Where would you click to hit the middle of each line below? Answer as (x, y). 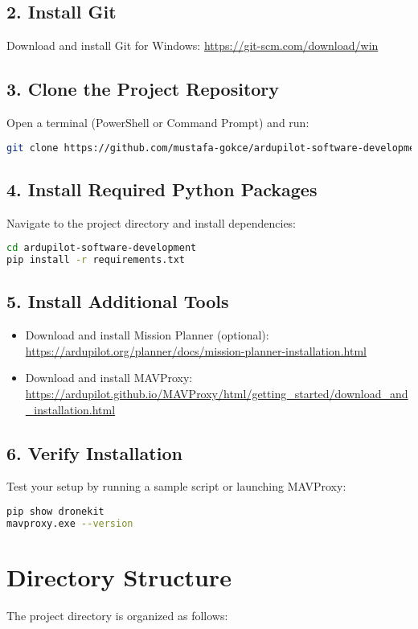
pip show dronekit (55, 511)
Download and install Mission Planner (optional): (147, 335)
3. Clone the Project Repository (143, 89)
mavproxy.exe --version (70, 523)
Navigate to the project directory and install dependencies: (152, 222)
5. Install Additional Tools (118, 301)
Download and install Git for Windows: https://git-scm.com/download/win (193, 45)
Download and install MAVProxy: (109, 378)
